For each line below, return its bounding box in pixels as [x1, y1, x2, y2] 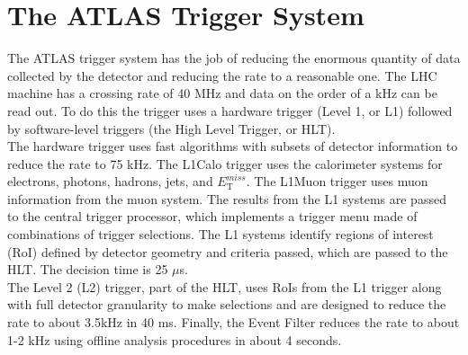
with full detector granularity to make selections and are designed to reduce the [7, 295, 446, 314]
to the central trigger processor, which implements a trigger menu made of [7, 207, 418, 226]
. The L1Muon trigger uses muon [246, 172, 428, 191]
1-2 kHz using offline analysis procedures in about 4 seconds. [7, 330, 342, 349]
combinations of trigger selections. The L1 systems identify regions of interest [7, 225, 434, 244]
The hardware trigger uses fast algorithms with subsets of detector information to [7, 137, 458, 155]
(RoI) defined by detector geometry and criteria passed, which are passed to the [7, 242, 448, 261]
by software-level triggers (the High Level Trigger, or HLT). [7, 119, 336, 138]
